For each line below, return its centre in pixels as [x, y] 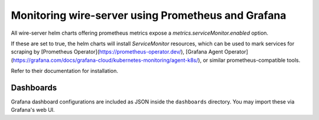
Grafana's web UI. [33, 110]
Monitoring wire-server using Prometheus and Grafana [149, 15]
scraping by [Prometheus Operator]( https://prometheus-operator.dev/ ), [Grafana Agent [117, 52]
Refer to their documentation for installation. [64, 71]
